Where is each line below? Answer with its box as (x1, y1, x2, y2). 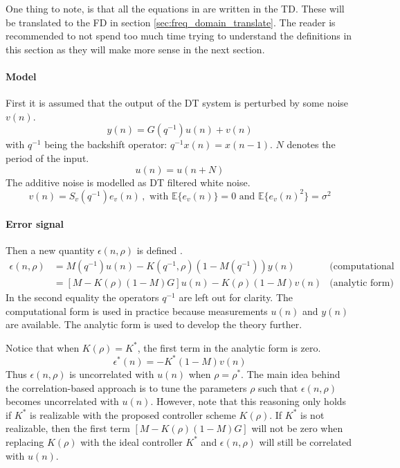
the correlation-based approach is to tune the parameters (6, 380, 247, 395)
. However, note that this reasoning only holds (150, 394, 347, 408)
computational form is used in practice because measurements (6, 303, 268, 318)
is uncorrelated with (69, 366, 154, 381)
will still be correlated (259, 434, 352, 449)
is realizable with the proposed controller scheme (30, 407, 236, 422)
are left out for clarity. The (179, 290, 293, 305)
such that (258, 380, 298, 395)
